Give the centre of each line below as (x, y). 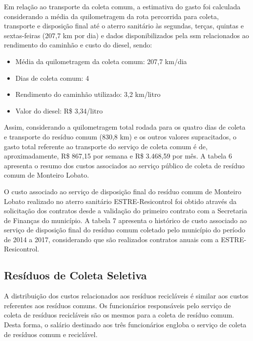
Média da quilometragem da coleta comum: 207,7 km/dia (101, 61)
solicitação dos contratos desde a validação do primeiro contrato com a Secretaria (126, 211)
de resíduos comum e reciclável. (51, 334)
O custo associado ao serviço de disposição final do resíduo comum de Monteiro (123, 191)
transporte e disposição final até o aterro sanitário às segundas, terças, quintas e (124, 26)
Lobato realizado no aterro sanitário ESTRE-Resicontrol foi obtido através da (120, 201)
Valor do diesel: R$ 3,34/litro (59, 110)
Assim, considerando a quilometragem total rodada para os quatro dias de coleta (125, 127)
